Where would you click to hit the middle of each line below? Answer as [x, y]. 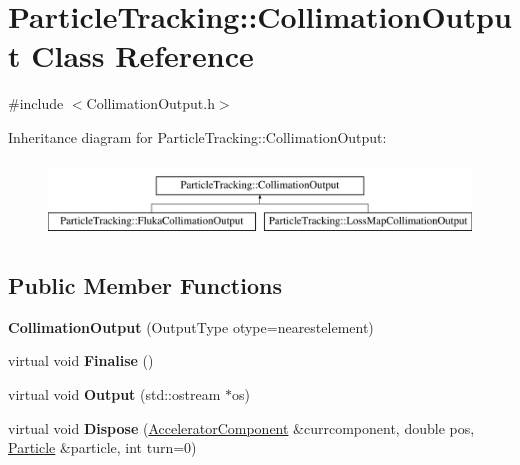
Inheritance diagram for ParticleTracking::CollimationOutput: [197, 136]
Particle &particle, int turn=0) [102, 447]
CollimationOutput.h [150, 103]
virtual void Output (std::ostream [114, 394]
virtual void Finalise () [81, 360]
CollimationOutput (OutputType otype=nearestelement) [191, 326]
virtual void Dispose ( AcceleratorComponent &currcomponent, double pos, [241, 427]
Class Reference [142, 55]
